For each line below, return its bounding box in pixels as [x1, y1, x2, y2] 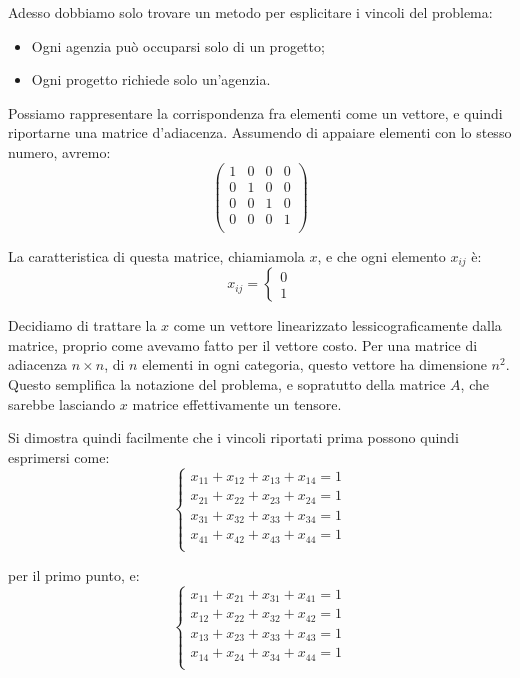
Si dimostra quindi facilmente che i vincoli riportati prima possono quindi [8, 427, 459, 448]
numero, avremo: [8, 141, 111, 162]
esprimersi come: [8, 446, 110, 467]
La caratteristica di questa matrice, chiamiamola [8, 245, 305, 266]
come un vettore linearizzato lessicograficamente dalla [173, 315, 502, 336]
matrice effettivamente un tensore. [132, 393, 342, 414]
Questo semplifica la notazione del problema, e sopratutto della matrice [8, 374, 446, 395]
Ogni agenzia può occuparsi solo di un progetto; [31, 35, 325, 56]
